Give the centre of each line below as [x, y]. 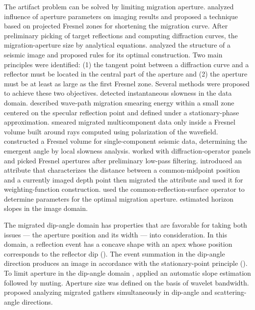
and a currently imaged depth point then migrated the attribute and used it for [124, 179]
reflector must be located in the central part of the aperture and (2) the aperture [126, 74]
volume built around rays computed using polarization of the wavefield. [111, 131]
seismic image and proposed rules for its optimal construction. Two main [113, 54]
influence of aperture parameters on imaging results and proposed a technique [121, 16]
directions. [37, 301]
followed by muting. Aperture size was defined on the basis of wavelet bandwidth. [127, 282]
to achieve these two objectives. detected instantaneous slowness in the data [118, 93]
